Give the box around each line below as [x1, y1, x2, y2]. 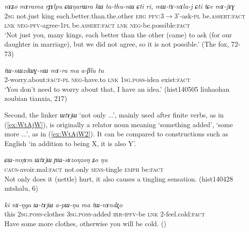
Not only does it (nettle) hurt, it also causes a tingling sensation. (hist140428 [4, 173, 233, 183]
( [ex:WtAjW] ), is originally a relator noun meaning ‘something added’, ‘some [4, 119, 233, 129]
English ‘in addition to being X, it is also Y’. [4, 138, 136, 148]
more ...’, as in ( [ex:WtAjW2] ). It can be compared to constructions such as [4, 129, 229, 139]
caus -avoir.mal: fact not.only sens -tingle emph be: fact [4, 164, 164, 174]
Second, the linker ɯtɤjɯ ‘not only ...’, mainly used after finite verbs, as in [4, 109, 224, 119]
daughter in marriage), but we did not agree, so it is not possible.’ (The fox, [4, 39, 229, 49]
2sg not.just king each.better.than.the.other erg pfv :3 [4, 10, 164, 20]
